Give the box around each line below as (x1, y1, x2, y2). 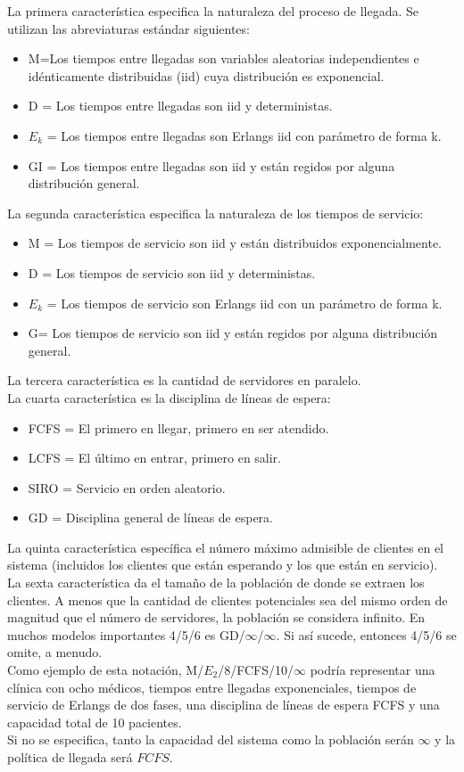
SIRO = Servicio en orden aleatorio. (28, 478, 226, 497)
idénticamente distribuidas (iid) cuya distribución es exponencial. (28, 66, 385, 85)
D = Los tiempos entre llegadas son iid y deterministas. (28, 96, 333, 115)
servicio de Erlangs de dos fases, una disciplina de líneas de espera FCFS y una (7, 695, 440, 714)
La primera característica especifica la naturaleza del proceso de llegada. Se (7, 2, 419, 20)
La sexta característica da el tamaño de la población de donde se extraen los (7, 573, 425, 592)
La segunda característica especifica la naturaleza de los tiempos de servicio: (7, 203, 424, 222)
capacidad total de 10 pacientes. (7, 712, 182, 731)
